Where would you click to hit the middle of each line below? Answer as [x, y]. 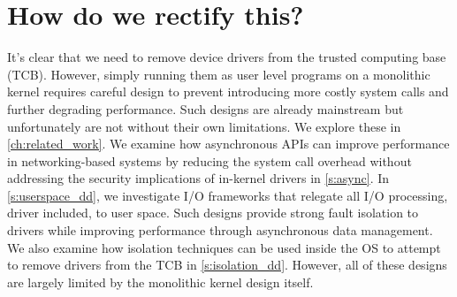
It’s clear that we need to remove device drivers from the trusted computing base [227, 57]
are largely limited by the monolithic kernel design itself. [160, 282]
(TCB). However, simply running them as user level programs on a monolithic [219, 74]
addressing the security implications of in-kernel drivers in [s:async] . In [198, 178]
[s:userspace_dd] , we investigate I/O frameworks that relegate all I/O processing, [228, 195]
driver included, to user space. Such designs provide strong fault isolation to [213, 213]
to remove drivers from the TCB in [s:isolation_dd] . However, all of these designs [227, 265]
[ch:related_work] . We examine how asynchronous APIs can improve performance [228, 144]
